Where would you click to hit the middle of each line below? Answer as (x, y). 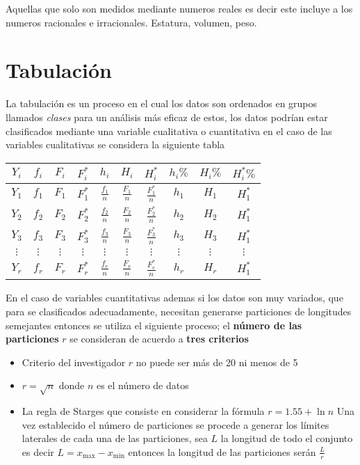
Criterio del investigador (74, 362)
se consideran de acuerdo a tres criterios (159, 339)
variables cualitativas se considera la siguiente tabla (115, 144)
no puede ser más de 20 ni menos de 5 (217, 362)
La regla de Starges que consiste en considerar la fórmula (143, 411)
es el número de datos (142, 385)
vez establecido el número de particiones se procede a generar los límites (175, 424)
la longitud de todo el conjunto (287, 438)
